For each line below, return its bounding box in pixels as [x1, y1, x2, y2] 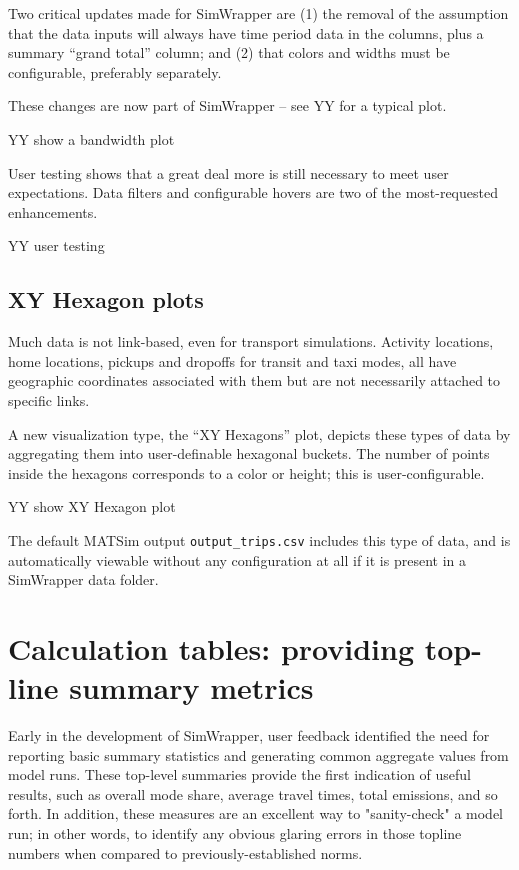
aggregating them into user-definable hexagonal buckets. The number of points [8, 443, 490, 464]
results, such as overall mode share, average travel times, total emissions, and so [8, 783, 498, 804]
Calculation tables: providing [8, 627, 415, 668]
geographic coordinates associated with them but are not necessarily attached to [8, 370, 501, 391]
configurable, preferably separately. [8, 61, 222, 82]
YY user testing [8, 235, 105, 256]
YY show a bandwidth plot [8, 128, 175, 149]
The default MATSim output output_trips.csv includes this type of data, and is [8, 529, 511, 550]
